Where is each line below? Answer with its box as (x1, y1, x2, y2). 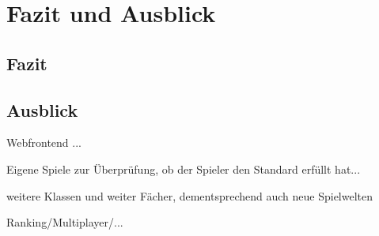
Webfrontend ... (6, 134, 81, 151)
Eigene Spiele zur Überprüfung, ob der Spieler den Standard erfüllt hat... (6, 160, 361, 177)
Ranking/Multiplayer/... (6, 214, 123, 230)
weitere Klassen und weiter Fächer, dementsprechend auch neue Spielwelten (6, 187, 373, 204)
